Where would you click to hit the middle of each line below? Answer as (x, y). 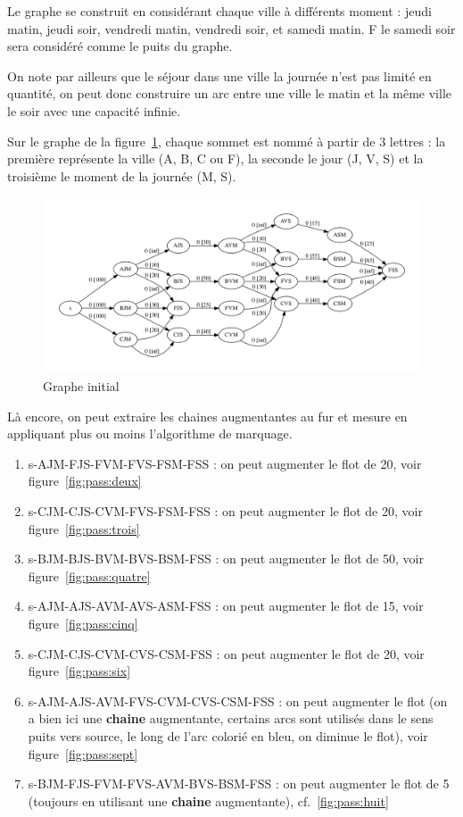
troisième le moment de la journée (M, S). (122, 175)
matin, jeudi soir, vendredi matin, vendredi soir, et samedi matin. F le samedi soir (231, 28)
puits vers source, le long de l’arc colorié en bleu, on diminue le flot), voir (228, 735)
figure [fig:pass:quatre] (89, 575)
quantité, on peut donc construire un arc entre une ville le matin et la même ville (229, 93)
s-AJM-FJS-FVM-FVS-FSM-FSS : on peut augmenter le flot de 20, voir (225, 463)
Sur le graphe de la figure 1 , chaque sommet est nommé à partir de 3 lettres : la (227, 141)
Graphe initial (81, 386)
